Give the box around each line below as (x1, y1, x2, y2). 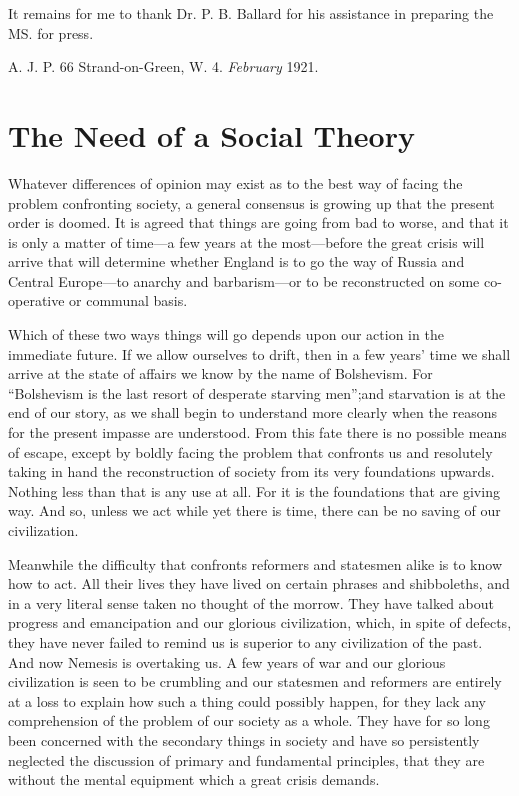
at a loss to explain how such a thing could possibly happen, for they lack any (8, 690, 487, 711)
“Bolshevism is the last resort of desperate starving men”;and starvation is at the (8, 382, 506, 403)
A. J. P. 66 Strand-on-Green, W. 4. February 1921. (8, 56, 319, 77)
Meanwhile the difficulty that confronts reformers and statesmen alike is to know (8, 553, 503, 574)
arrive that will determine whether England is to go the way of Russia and (8, 251, 465, 272)
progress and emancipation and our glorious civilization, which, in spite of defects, (8, 612, 512, 633)
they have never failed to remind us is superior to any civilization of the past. (8, 631, 483, 652)
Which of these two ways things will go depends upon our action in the (8, 324, 444, 345)
